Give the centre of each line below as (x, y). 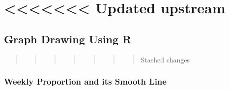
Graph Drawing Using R (68, 39)
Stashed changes (165, 59)
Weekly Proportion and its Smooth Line (85, 81)
